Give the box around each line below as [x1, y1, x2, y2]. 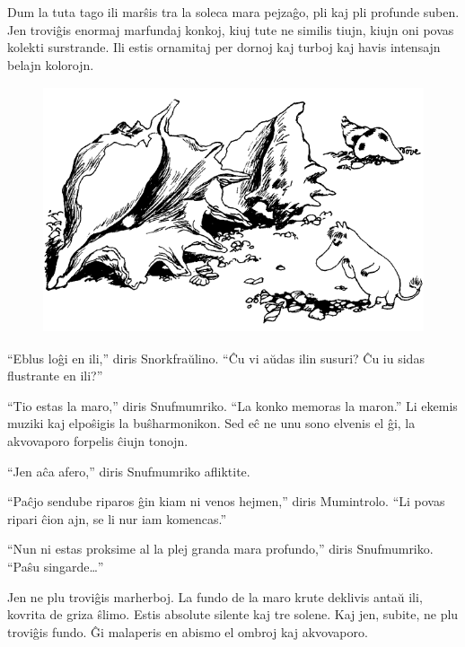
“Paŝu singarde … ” [7, 556, 104, 575]
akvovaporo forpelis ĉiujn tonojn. [7, 432, 189, 450]
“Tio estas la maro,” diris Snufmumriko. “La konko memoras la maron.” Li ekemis [7, 396, 458, 415]
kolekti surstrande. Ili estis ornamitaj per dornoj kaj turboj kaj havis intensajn [7, 38, 441, 57]
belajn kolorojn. [7, 55, 94, 74]
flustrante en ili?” [7, 366, 103, 385]
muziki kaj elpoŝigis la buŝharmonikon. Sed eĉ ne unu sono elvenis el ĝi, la [7, 414, 416, 433]
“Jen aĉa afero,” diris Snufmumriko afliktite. [7, 461, 250, 480]
